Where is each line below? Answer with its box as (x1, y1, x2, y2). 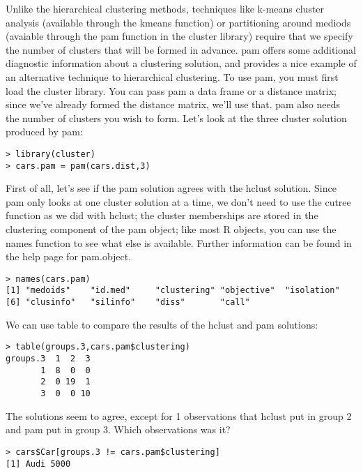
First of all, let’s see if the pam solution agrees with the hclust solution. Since (6, 181, 337, 195)
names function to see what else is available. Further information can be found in (6, 235, 352, 250)
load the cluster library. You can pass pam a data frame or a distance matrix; (6, 83, 337, 98)
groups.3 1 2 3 (6, 354, 91, 364)
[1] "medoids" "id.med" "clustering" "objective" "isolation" (6, 285, 340, 296)
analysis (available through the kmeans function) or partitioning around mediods (6, 15, 351, 29)
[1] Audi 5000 (6, 458, 71, 469)
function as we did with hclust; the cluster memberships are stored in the (6, 208, 318, 223)
